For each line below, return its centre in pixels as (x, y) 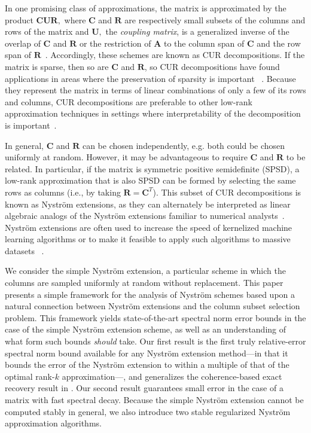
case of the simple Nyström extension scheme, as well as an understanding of (146, 329)
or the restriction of (115, 43)
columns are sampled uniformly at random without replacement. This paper (144, 283)
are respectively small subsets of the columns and (215, 19)
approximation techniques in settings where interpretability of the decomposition (153, 113)
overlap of (23, 43)
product (19, 19)
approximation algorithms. (53, 423)
